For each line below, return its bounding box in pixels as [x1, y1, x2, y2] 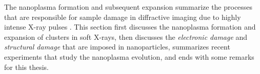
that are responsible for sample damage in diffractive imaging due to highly [4, 11, 241, 22]
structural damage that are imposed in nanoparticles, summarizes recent [4, 41, 230, 52]
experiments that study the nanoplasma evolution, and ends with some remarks [4, 51, 254, 62]
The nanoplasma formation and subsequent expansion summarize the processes [4, 2, 253, 12]
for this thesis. [4, 61, 49, 72]
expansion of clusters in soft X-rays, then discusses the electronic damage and [4, 31, 248, 42]
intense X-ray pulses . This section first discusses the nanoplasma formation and [4, 21, 256, 32]
